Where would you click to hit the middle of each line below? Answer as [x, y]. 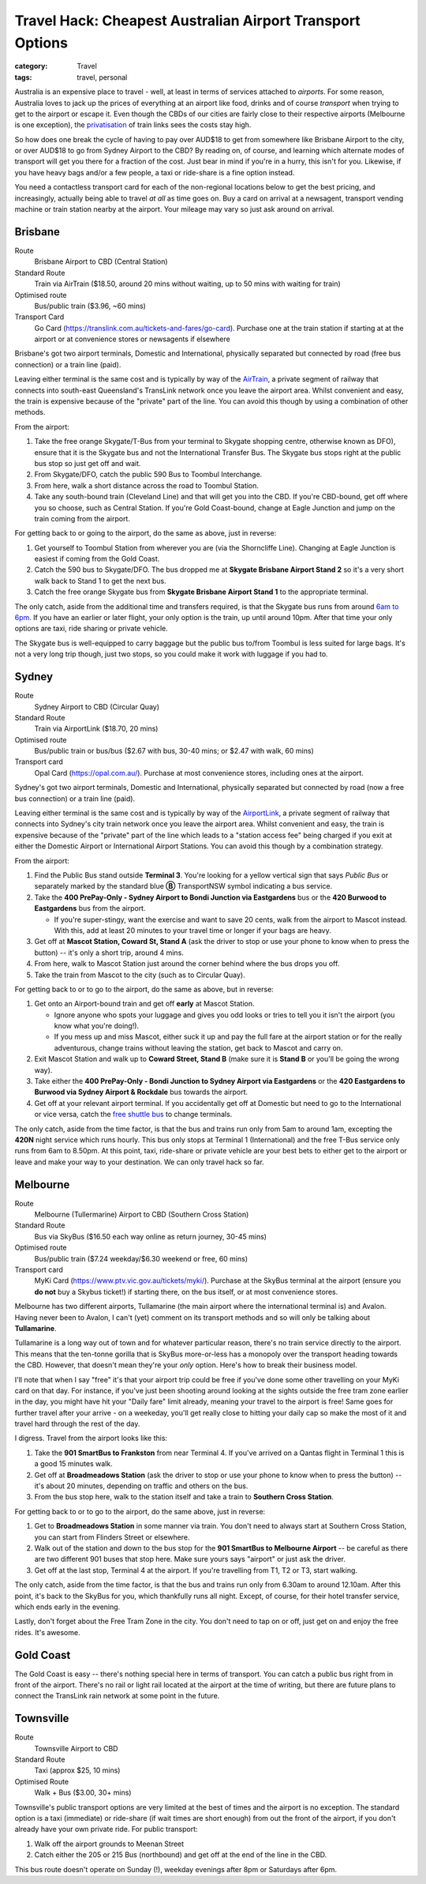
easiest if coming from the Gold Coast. [97, 559]
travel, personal [102, 77]
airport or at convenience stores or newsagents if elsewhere [132, 339]
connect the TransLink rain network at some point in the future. [117, 1696]
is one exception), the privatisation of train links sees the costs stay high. [133, 125]
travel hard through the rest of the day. [77, 1424]
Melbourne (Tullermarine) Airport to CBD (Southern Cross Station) [142, 1215]
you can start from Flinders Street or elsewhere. [112, 1537]
